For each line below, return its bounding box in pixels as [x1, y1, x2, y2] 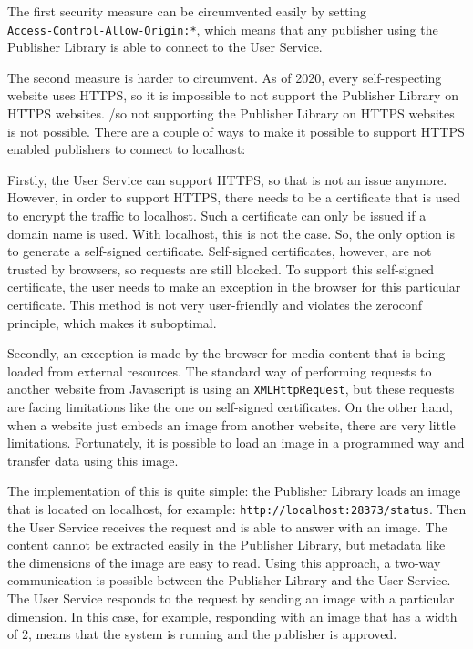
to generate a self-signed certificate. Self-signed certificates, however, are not [7, 242, 432, 261]
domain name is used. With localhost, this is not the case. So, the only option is [7, 223, 455, 242]
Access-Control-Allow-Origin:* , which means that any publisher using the [7, 19, 438, 38]
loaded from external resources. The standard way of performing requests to [7, 361, 432, 380]
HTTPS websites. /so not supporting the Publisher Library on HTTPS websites [7, 104, 455, 123]
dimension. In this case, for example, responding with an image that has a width [7, 606, 458, 625]
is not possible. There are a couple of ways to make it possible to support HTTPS [7, 121, 465, 140]
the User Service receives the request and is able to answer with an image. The [7, 517, 447, 536]
